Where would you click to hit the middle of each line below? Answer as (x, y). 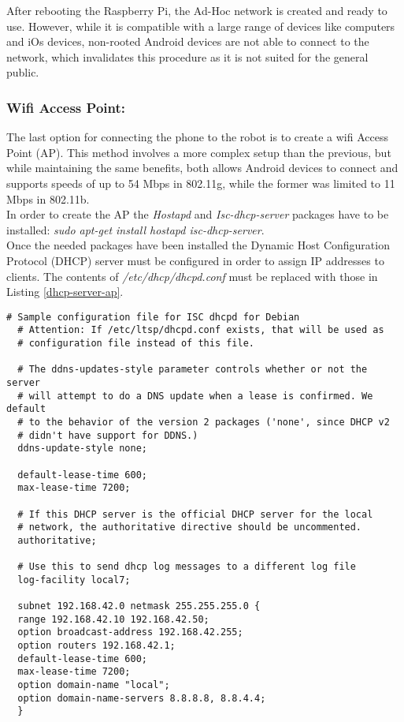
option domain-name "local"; (94, 685)
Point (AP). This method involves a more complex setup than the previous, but (199, 152)
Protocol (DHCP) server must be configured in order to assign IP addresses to (195, 260)
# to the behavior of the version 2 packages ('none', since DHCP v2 (204, 422)
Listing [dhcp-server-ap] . (65, 292)
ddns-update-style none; (82, 449)
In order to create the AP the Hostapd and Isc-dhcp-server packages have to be (198, 214)
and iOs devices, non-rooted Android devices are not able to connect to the (188, 41)
